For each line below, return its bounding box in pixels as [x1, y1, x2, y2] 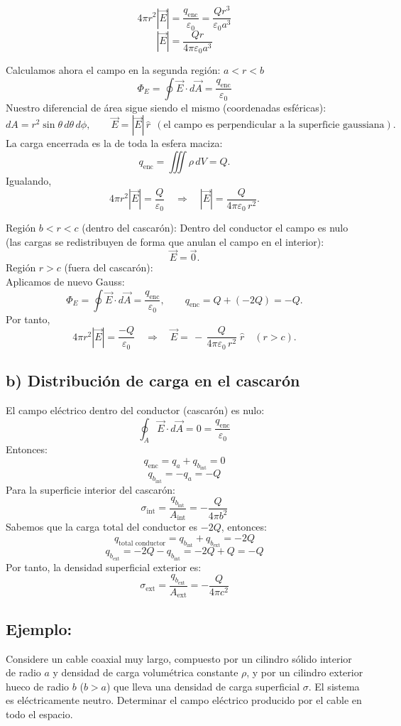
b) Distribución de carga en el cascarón [6, 369, 300, 391]
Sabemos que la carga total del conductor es [6, 519, 198, 534]
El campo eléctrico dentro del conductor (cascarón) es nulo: [6, 403, 265, 417]
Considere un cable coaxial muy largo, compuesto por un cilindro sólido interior [6, 651, 352, 666]
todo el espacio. [6, 706, 73, 721]
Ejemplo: [6, 617, 72, 639]
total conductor [119, 539, 166, 547]
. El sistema [308, 678, 360, 693]
